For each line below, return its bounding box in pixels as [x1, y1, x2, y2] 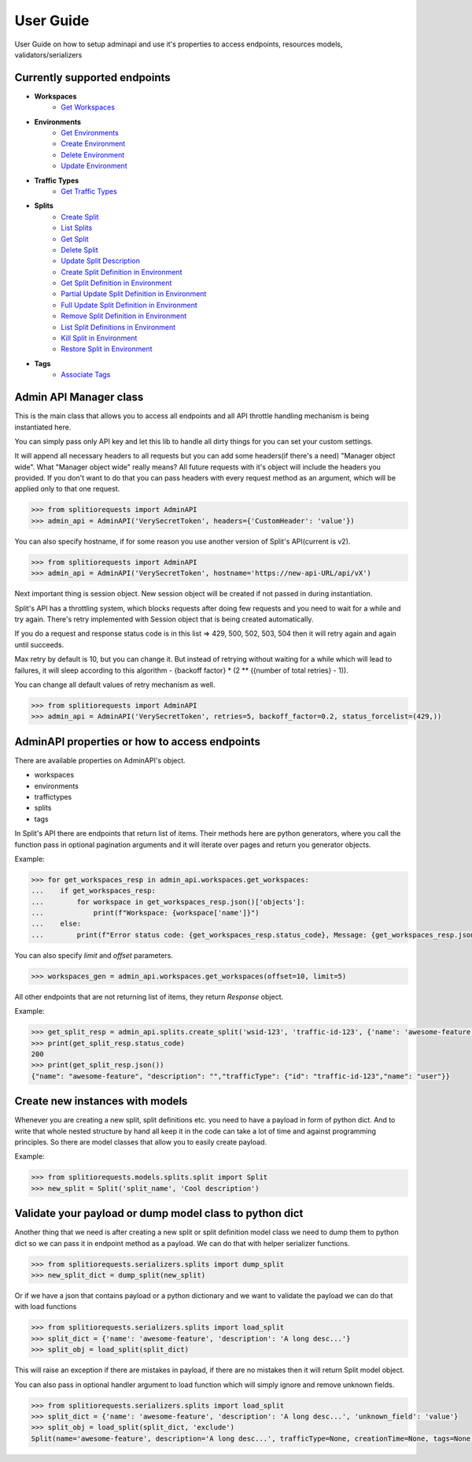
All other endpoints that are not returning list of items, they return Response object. [14, 992, 283, 1001]
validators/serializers [14, 50, 83, 59]
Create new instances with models [14, 1095, 188, 1108]
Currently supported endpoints [14, 71, 171, 84]
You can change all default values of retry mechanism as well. [14, 680, 216, 689]
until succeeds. [14, 640, 65, 649]
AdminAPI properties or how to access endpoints [14, 735, 261, 748]
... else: [31, 919, 82, 929]
